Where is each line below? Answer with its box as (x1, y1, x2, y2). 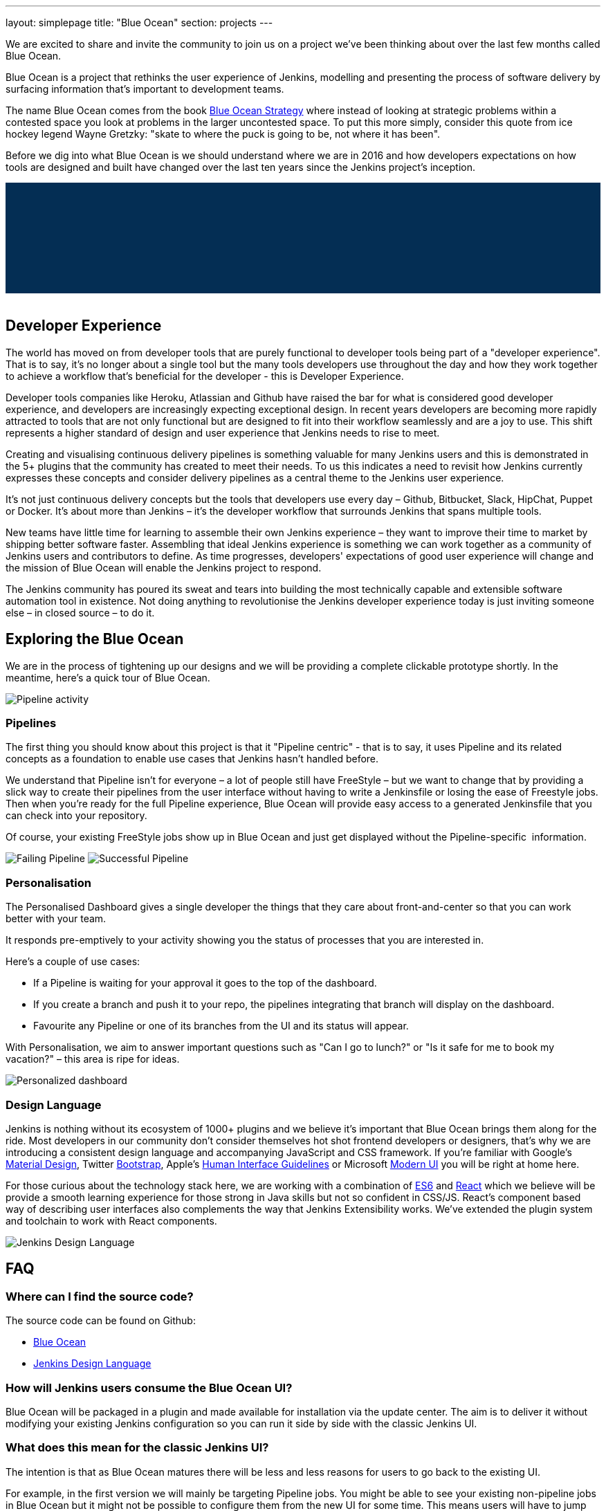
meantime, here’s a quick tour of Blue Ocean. (6, 671, 210, 684)
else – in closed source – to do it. (6, 606, 155, 619)
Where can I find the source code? (6, 1289, 194, 1303)
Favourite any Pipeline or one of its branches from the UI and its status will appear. (33, 1020, 409, 1032)
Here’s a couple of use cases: (6, 955, 140, 968)
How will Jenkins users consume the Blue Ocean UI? (6, 1380, 293, 1395)
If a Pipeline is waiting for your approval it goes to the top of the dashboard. (33, 977, 377, 989)
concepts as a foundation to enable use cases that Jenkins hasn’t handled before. (6, 753, 379, 765)
